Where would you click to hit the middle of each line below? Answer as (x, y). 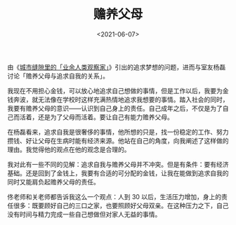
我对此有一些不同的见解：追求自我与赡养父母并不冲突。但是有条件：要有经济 (118, 164)
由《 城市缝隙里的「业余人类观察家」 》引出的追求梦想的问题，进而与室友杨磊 (117, 67)
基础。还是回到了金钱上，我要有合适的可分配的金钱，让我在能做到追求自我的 (118, 173)
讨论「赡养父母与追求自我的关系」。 (58, 76)
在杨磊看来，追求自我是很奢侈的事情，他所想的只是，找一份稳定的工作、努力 (118, 132)
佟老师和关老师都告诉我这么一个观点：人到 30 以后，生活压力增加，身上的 (114, 196)
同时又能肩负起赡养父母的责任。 (53, 182)
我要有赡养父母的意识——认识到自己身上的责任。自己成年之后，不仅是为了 (115, 108)
